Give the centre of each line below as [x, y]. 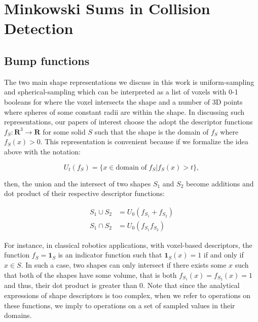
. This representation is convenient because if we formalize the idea [144, 141]
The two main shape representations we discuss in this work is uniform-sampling [129, 82]
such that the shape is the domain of [152, 131]
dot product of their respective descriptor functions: [85, 193]
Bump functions [47, 60]
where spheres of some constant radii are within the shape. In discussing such [124, 111]
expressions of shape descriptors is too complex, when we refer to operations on [127, 295]
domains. [18, 315]
